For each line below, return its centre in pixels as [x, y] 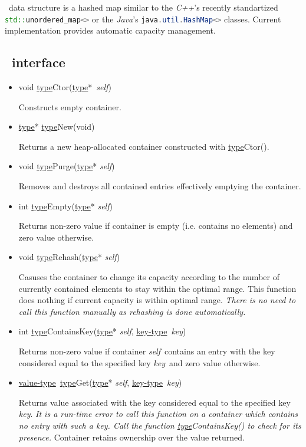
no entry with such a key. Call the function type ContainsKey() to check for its [160, 425]
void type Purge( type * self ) [67, 166]
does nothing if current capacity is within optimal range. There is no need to [157, 300]
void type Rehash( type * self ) [69, 257]
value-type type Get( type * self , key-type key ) [100, 382]
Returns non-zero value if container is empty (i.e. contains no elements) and [156, 226]
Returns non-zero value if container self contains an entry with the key [147, 351]
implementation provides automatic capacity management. [110, 30]
